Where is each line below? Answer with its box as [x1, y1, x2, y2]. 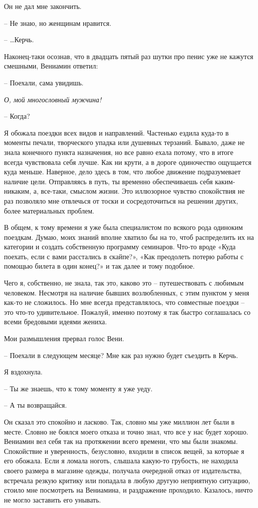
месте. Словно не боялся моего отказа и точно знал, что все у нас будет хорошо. [4, 426, 249, 436]
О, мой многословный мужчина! [4, 94, 102, 104]
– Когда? [4, 111, 30, 121]
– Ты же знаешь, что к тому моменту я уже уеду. [4, 383, 153, 393]
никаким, [4, 186, 31, 196]
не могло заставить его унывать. [4, 494, 101, 505]
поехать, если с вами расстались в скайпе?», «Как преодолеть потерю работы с [4, 251, 244, 261]
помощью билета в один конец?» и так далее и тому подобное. [4, 261, 195, 271]
